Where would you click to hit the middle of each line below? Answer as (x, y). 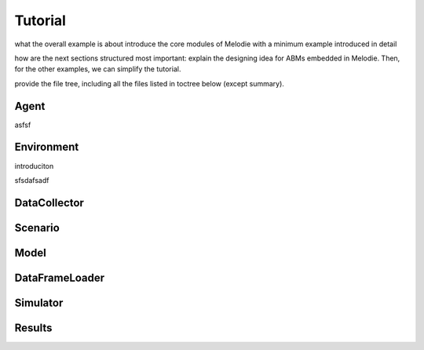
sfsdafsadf (32, 180)
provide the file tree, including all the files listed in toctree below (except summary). (149, 83)
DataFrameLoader (60, 277)
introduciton (34, 166)
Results (33, 328)
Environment (47, 147)
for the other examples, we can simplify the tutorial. (98, 69)
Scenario (37, 228)
